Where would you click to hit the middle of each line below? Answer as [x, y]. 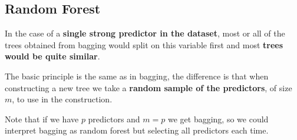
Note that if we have [42, 119]
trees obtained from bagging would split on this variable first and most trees [144, 44]
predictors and [114, 119]
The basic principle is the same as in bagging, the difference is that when [137, 76]
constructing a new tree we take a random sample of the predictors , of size [148, 87]
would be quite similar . [52, 56]
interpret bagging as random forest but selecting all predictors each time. [137, 130]
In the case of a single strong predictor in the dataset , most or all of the [145, 33]
